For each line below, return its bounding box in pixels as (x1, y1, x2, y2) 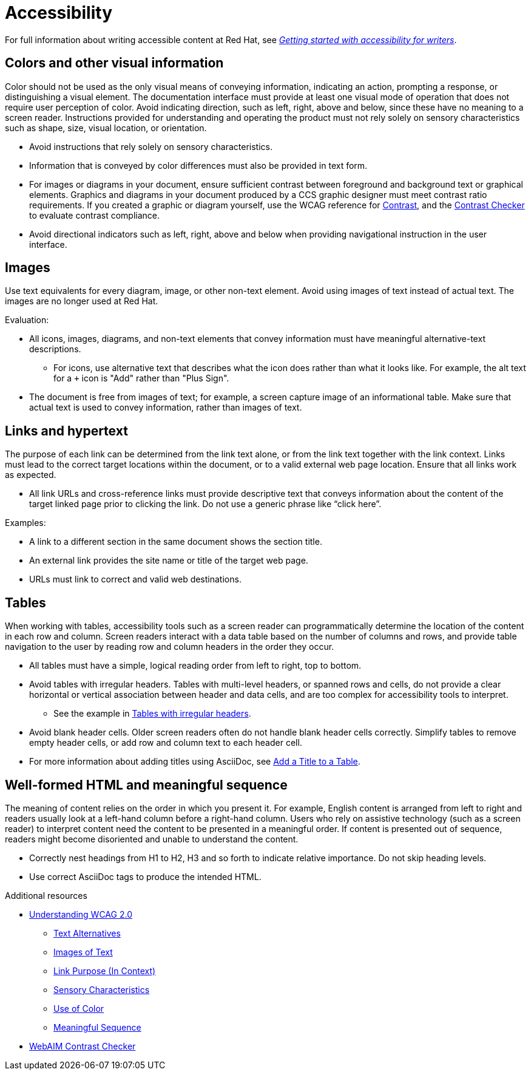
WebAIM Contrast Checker (29, 1040, 136, 1051)
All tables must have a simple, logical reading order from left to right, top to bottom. (29, 660, 362, 671)
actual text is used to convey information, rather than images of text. (29, 402, 302, 413)
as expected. (5, 469, 56, 480)
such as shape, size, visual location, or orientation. (5, 122, 207, 133)
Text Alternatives (53, 927, 121, 938)
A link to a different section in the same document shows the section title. (29, 536, 322, 547)
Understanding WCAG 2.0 (29, 909, 132, 920)
